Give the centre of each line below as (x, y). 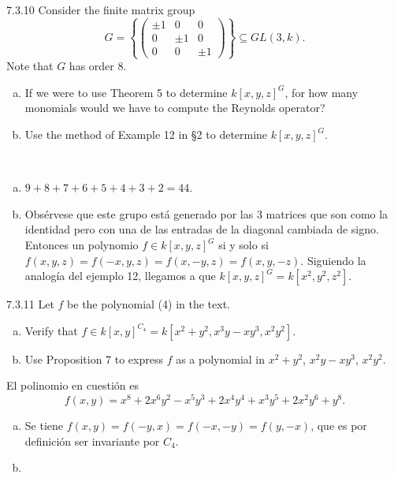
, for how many (322, 92)
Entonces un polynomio (82, 245)
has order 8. (98, 66)
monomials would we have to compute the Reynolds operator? (175, 108)
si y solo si (243, 245)
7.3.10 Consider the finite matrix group (101, 9)
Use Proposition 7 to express (94, 358)
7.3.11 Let (30, 304)
